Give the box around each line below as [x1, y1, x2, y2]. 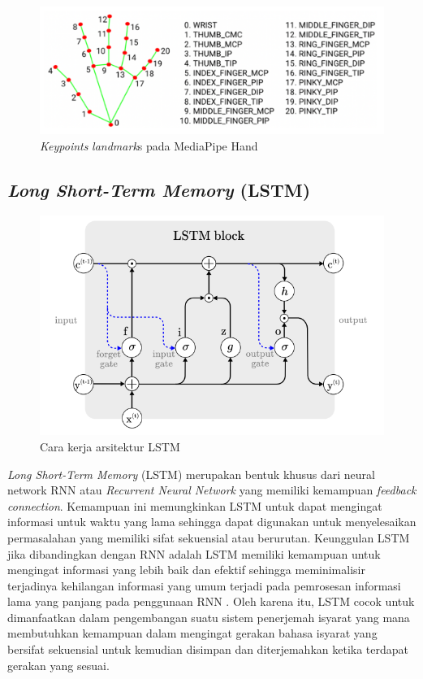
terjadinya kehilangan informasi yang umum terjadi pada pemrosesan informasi [7, 577, 401, 594]
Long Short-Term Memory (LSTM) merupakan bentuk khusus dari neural [7, 465, 375, 482]
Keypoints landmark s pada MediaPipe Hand [40, 137, 258, 154]
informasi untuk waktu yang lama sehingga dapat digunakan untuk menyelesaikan [7, 513, 417, 530]
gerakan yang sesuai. [7, 656, 110, 673]
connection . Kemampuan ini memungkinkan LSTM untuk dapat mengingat [7, 497, 382, 514]
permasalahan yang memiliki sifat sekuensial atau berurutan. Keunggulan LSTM [7, 529, 410, 546]
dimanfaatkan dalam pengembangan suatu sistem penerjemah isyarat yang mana [7, 608, 410, 625]
